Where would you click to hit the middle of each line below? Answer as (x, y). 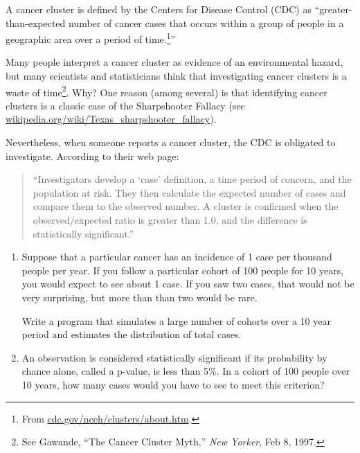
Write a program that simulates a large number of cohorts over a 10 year (176, 320)
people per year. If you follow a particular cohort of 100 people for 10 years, (183, 270)
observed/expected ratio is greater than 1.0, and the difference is (170, 220)
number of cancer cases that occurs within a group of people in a (206, 23)
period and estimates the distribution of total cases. (132, 334)
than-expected (36, 23)
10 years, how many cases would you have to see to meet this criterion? (173, 384)
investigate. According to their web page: (92, 156)
